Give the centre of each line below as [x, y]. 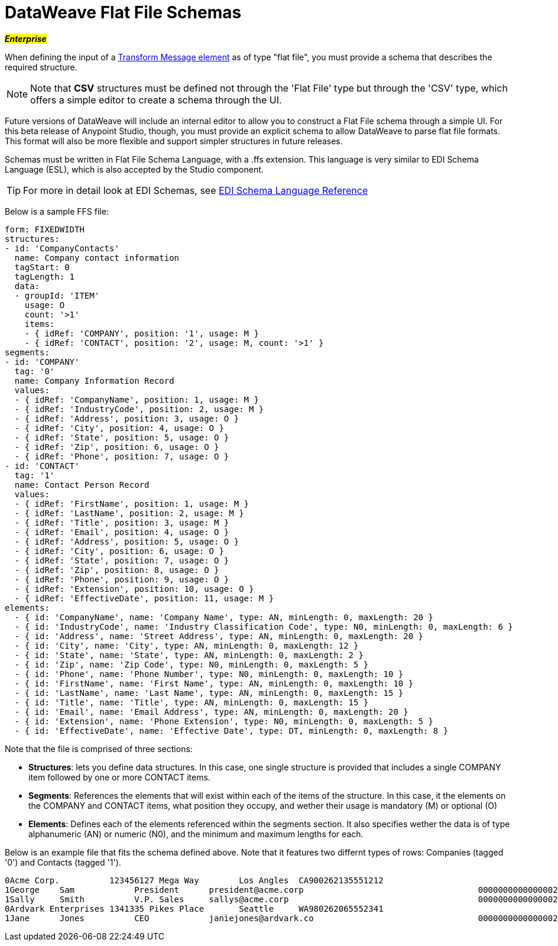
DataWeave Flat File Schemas [123, 12]
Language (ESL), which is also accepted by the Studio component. [134, 169]
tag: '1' [35, 475]
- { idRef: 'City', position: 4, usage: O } [119, 428]
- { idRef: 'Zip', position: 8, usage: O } [117, 570]
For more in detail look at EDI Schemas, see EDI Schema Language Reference [196, 190]
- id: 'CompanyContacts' [62, 248]
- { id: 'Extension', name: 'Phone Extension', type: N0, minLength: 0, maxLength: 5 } [224, 721]
